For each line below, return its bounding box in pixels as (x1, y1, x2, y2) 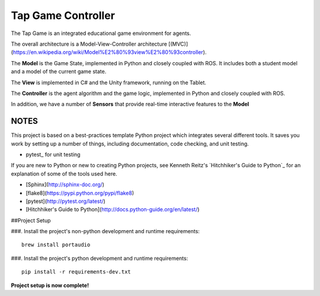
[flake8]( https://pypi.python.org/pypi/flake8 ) (25, 189, 135, 196)
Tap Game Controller (11, 9, 116, 22)
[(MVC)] (168, 40, 188, 47)
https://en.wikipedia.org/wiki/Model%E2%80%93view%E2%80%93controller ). (12, 49, 207, 56)
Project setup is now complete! (11, 282, 89, 289)
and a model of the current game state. (11, 68, 107, 75)
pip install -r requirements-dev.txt (21, 269, 132, 275)
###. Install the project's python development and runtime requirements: (11, 254, 188, 262)
